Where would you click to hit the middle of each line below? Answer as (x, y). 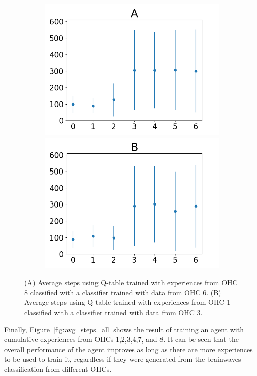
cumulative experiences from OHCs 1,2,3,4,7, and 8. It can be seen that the (121, 339)
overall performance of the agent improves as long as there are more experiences (128, 349)
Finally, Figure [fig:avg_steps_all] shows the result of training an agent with (124, 329)
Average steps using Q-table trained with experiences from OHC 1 (127, 302)
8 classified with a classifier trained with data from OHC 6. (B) (123, 292)
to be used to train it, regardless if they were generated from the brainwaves (123, 359)
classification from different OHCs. (58, 369)
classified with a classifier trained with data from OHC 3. (114, 312)
